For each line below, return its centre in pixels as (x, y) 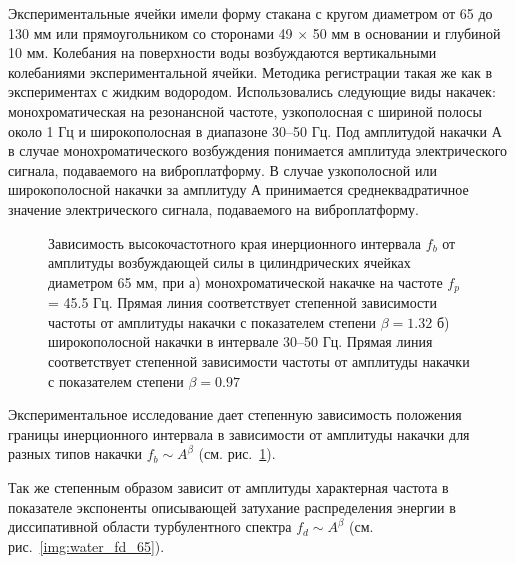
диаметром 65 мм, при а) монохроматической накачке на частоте (245, 281)
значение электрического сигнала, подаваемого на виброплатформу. (213, 208)
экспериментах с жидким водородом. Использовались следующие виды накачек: (252, 91)
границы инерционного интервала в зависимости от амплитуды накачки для (239, 433)
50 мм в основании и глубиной (406, 32)
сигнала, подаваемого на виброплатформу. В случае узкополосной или (222, 169)
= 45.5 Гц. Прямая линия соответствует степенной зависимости (242, 302)
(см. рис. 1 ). (237, 453)
